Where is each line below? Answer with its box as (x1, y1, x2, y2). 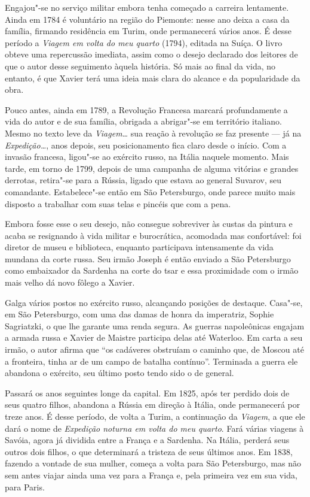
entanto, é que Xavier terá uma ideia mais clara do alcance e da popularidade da (5, 71, 300, 84)
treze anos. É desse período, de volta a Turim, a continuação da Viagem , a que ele (5, 410, 305, 422)
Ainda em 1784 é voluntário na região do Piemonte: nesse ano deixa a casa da (5, 13, 290, 25)
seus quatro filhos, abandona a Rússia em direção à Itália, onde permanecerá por (5, 398, 300, 411)
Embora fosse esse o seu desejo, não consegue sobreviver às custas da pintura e (5, 217, 293, 230)
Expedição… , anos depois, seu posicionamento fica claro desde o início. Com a (5, 138, 287, 151)
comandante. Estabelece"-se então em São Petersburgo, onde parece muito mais (5, 185, 296, 198)
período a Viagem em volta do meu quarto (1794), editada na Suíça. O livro (5, 36, 283, 49)
